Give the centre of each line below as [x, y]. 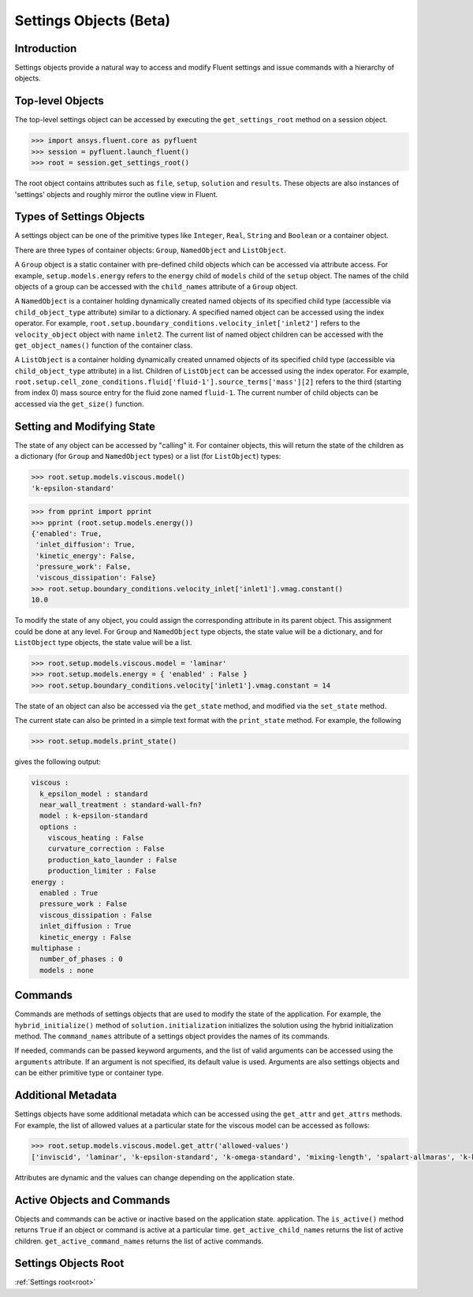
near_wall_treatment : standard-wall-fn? [121, 805]
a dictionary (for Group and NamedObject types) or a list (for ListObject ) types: [148, 457]
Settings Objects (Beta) [93, 20]
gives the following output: [58, 762]
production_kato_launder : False [112, 860]
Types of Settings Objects [80, 217]
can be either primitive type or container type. [89, 1073]
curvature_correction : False [106, 849]
